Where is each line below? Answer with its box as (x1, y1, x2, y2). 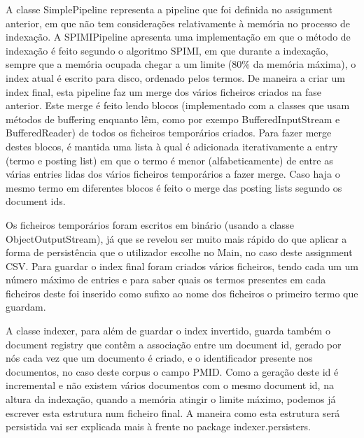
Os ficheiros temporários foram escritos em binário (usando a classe (6, 217, 294, 232)
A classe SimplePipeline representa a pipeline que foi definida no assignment (6, 2, 332, 16)
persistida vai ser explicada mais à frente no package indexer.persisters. (6, 419, 311, 434)
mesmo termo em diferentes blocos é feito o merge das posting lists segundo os (6, 180, 342, 195)
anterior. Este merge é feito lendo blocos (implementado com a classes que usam (6, 98, 350, 113)
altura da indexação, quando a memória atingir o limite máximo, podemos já (6, 392, 336, 407)
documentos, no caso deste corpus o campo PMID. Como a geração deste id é (6, 364, 339, 379)
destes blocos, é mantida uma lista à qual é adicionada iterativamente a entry (6, 139, 338, 153)
